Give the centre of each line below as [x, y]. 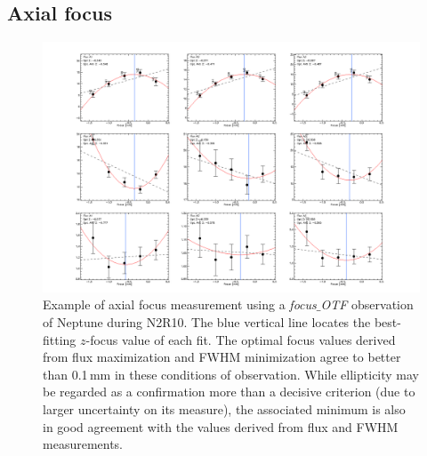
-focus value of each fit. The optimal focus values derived [241, 339]
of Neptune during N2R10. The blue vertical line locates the [207, 321]
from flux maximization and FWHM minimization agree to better [222, 357]
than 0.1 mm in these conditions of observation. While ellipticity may [231, 374]
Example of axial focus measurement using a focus [180, 304]
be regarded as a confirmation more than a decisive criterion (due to [229, 392]
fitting [60, 339]
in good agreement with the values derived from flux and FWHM [221, 426]
